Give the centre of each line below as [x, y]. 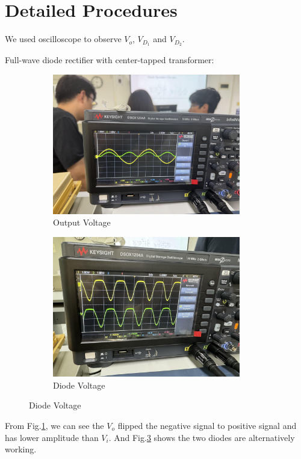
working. [21, 449]
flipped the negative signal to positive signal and [207, 425]
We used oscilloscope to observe [63, 39]
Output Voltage [82, 222]
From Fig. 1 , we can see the [54, 425]
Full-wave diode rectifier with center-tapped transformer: [110, 59]
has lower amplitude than [52, 437]
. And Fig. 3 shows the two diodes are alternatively [202, 437]
